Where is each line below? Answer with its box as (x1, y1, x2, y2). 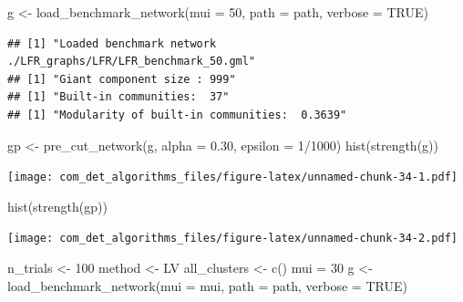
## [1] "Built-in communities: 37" (7, 90, 230, 104)
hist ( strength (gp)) (7, 196, 108, 215)
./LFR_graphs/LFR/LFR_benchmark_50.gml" (7, 55, 256, 68)
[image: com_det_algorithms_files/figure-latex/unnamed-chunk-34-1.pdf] (7, 171, 458, 184)
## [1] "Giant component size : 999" (7, 72, 236, 86)
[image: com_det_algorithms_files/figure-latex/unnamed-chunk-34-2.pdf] (7, 232, 458, 245)
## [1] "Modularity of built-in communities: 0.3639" (7, 108, 347, 121)
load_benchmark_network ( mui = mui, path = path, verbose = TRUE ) (7, 276, 407, 295)
